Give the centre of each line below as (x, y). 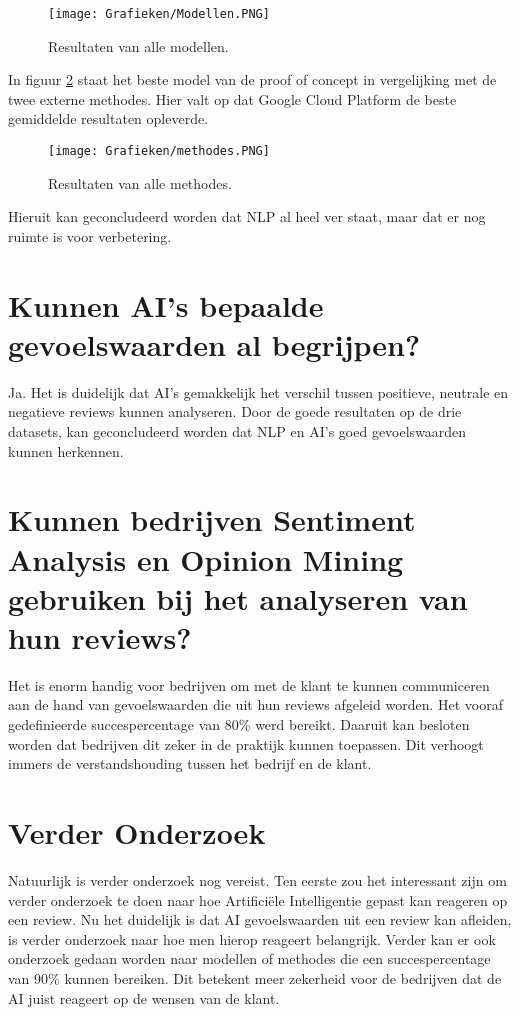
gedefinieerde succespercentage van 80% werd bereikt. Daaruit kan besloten (239, 724)
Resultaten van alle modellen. (138, 45)
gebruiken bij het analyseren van (238, 597)
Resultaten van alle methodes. (140, 182)
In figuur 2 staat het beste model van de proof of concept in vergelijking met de (252, 79)
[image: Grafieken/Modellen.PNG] (159, 14)
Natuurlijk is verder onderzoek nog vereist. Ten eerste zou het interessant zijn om (257, 879)
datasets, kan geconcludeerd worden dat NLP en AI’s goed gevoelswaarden (237, 430)
